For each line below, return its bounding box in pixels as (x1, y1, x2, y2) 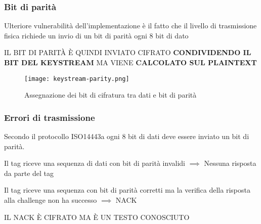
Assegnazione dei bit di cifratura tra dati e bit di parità (24, 89, 197, 100)
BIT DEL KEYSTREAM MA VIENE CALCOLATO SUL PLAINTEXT (4, 57, 257, 67)
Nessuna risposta (204, 158, 256, 168)
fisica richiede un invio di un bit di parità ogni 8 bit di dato (4, 30, 189, 40)
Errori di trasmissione (4, 111, 95, 123)
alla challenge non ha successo (4, 195, 97, 205)
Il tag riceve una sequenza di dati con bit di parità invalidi (4, 158, 185, 168)
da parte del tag (4, 167, 54, 178)
